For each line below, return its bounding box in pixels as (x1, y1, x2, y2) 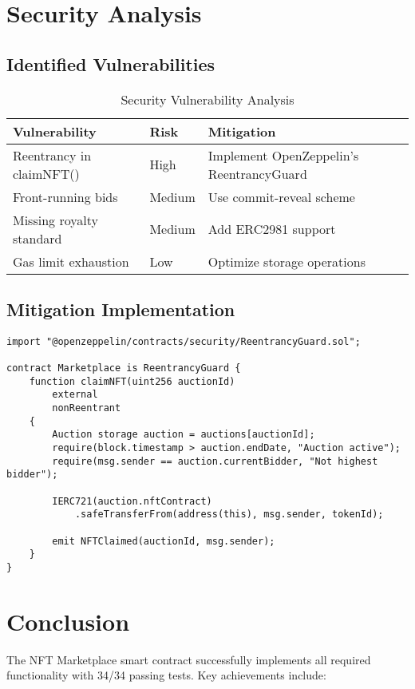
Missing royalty (13, 210, 98, 229)
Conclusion (6, 604, 130, 637)
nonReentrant (52, 402, 121, 414)
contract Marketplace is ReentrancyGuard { (6, 362, 241, 374)
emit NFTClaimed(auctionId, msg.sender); (52, 535, 275, 547)
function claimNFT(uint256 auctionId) (29, 375, 235, 387)
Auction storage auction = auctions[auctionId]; (52, 429, 315, 441)
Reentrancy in (13, 145, 92, 164)
